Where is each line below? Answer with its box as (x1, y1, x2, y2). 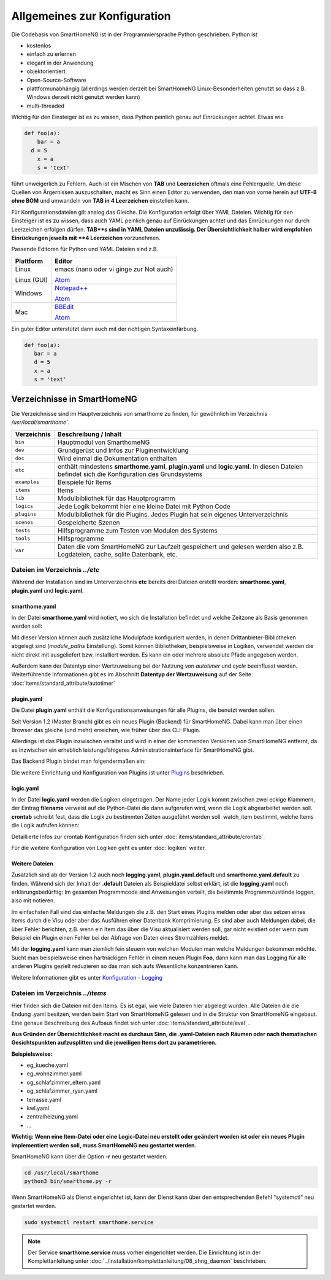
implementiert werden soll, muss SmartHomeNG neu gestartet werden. (11, 1141, 197, 1149)
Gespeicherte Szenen (57, 518, 120, 526)
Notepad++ (55, 283, 88, 292)
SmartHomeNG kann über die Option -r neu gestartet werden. (11, 1152, 168, 1160)
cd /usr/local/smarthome (24, 1169, 99, 1176)
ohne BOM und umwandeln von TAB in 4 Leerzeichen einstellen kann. (11, 197, 189, 205)
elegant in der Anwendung (26, 59, 94, 66)
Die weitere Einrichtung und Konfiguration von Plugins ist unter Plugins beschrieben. (11, 768, 225, 776)
